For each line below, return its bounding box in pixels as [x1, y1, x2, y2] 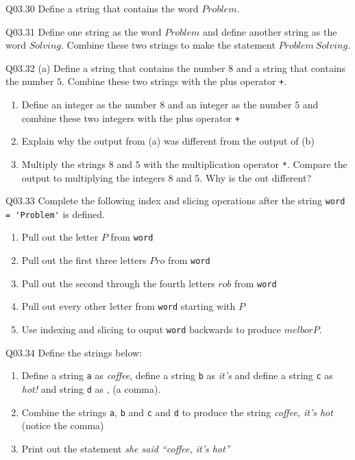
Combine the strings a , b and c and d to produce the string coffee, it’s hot [21, 404, 333, 419]
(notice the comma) [21, 418, 104, 433]
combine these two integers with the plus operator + [21, 110, 241, 125]
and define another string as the [203, 24, 337, 38]
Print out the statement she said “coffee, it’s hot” [21, 441, 230, 455]
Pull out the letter [21, 230, 99, 244]
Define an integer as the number [21, 97, 157, 112]
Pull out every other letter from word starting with [21, 299, 236, 313]
